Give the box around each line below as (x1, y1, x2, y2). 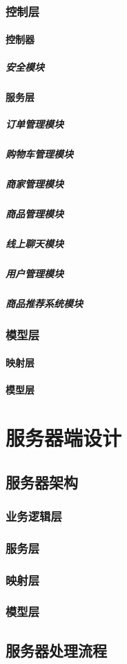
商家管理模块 (6, 176, 63, 191)
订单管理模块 (6, 116, 63, 131)
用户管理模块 (6, 266, 63, 280)
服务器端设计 (6, 423, 122, 452)
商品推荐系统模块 (6, 295, 83, 310)
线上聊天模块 (6, 236, 63, 250)
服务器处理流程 (6, 639, 107, 661)
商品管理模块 (6, 206, 63, 220)
